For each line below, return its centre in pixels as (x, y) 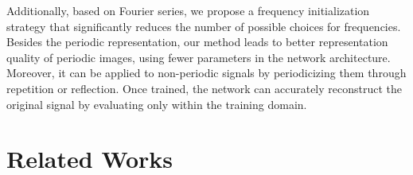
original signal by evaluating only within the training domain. (157, 104)
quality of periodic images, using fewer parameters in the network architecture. (199, 57)
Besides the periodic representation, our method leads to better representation (197, 42)
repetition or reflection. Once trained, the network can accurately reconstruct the (204, 88)
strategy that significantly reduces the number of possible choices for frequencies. (204, 26)
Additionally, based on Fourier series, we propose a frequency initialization (188, 10)
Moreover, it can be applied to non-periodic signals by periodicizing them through (206, 73)
